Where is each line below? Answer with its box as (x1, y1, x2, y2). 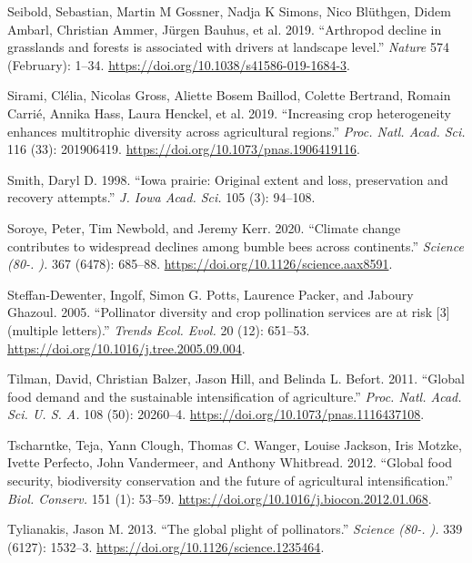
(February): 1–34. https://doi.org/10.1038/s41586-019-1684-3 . (7, 55, 350, 74)
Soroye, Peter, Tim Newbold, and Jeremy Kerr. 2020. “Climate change (7, 218, 401, 237)
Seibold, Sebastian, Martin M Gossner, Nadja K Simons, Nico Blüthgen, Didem (7, 2, 451, 20)
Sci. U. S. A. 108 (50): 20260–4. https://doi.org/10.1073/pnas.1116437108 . (7, 404, 425, 424)
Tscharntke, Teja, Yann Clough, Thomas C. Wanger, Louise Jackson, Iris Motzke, (7, 435, 462, 454)
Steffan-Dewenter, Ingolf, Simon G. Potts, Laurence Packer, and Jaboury (7, 284, 414, 303)
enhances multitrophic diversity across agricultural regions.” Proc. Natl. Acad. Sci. (7, 121, 466, 140)
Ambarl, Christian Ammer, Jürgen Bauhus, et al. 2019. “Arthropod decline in (7, 19, 442, 38)
